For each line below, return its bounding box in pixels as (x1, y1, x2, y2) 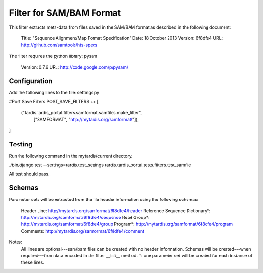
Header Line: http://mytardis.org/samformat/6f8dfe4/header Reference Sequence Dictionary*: (21, 207, 211, 214)
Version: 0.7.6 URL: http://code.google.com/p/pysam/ (21, 64, 129, 70)
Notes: (9, 239, 22, 245)
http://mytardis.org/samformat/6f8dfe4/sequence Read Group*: (21, 214, 150, 220)
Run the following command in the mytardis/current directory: (9, 153, 133, 159)
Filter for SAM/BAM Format (9, 7, 121, 18)
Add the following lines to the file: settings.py (9, 90, 100, 96)
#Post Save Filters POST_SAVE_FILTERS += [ (9, 99, 99, 105)
